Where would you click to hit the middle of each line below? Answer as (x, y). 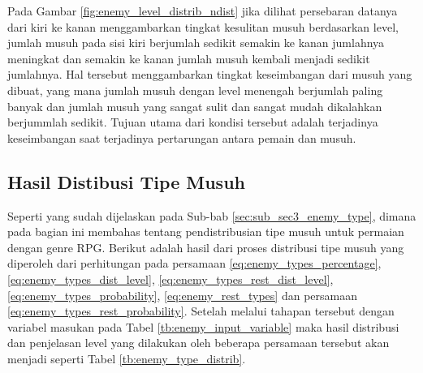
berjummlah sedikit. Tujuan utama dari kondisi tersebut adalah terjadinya (193, 122)
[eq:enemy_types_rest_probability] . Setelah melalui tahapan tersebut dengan (201, 311)
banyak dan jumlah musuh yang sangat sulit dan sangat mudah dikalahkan (195, 106)
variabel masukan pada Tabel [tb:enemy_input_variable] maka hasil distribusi (203, 326)
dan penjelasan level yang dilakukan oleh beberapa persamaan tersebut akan (199, 343)
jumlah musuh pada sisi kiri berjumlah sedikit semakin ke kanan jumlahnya (196, 43)
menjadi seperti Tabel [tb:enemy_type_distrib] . (127, 358)
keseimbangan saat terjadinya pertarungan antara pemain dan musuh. (182, 137)
